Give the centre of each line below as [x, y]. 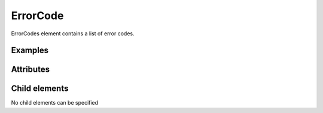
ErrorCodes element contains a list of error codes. [73, 33]
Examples [30, 51]
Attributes [31, 70]
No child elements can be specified [55, 103]
